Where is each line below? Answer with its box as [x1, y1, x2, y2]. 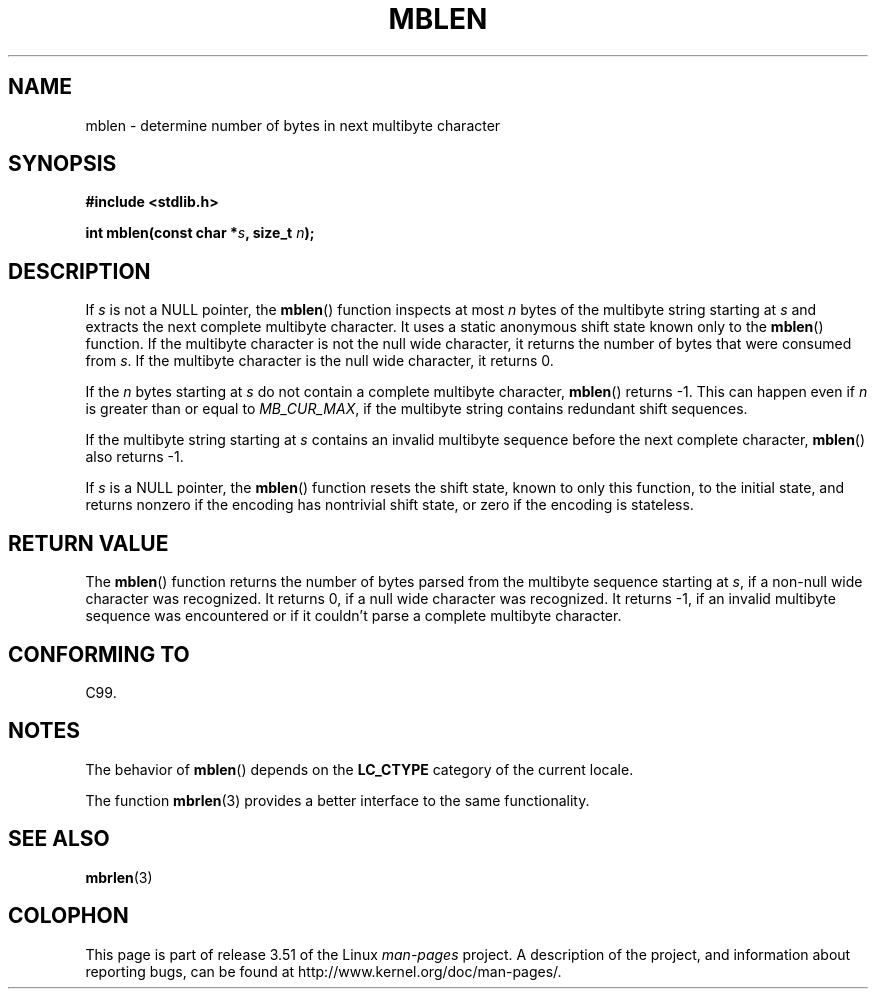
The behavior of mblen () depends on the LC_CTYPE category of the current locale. [85, 760, 634, 778]
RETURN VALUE [8, 530, 169, 556]
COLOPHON [8, 903, 129, 929]
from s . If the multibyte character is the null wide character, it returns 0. [85, 352, 554, 370]
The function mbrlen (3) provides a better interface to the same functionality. [85, 791, 590, 809]
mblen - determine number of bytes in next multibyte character [85, 116, 501, 134]
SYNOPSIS [8, 151, 117, 177]
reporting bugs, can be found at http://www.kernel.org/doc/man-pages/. [85, 962, 562, 980]
